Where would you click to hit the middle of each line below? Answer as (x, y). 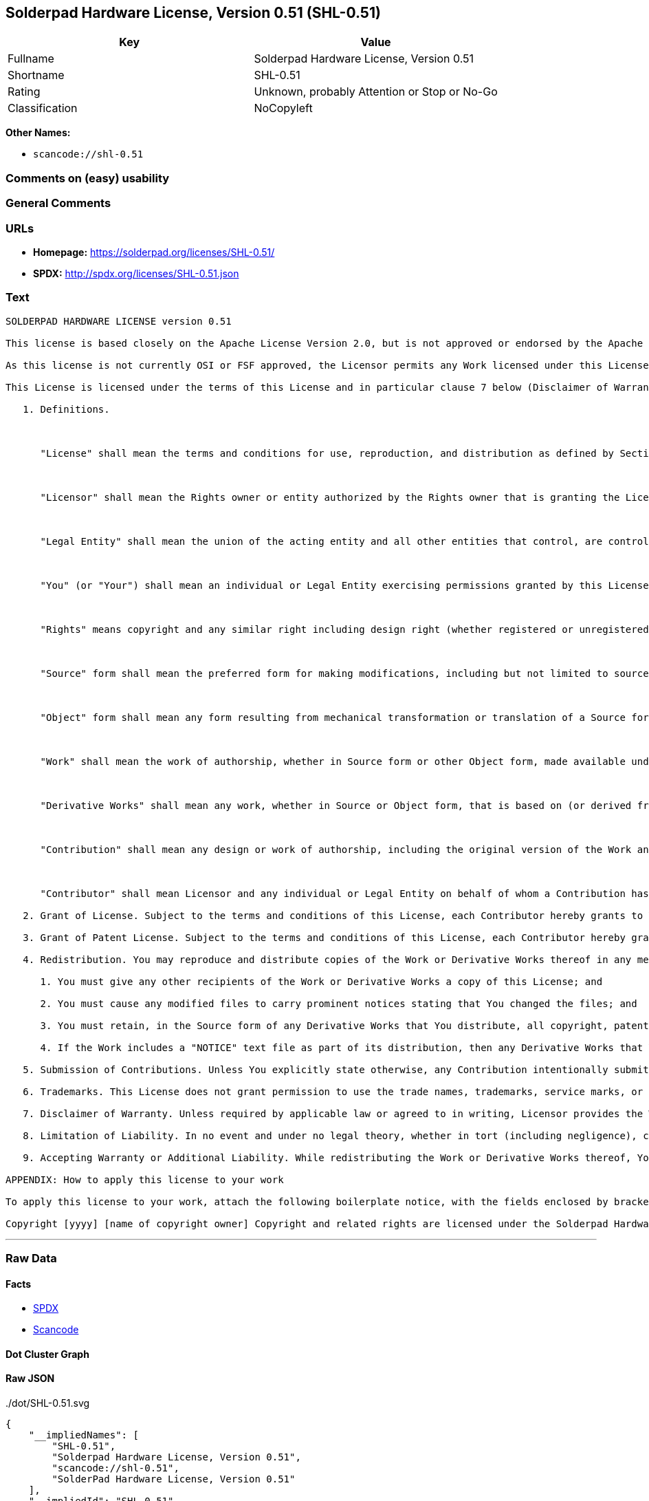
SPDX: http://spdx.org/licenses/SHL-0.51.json (136, 273)
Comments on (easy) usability (88, 178)
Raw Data (31, 1259)
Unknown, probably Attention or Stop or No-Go (376, 92)
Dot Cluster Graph (47, 1354)
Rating (24, 92)
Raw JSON (30, 1379)
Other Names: (38, 133)
